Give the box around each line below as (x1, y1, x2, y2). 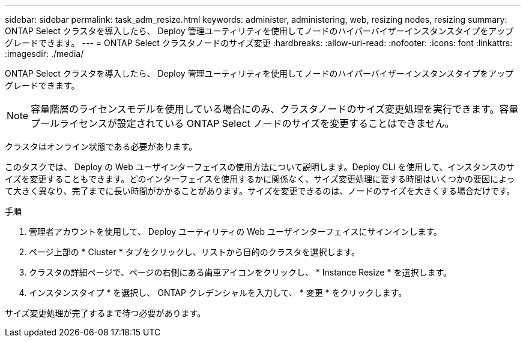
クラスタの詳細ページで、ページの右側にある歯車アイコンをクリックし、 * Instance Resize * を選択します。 (29, 267, 452, 277)
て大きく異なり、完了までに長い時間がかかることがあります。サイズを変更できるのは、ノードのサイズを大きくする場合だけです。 (5, 186, 515, 196)
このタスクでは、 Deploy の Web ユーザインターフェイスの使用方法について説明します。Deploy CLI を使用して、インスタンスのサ (5, 162, 515, 172)
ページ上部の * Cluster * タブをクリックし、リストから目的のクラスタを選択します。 (29, 247, 360, 257)
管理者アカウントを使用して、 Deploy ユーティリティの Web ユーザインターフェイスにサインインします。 (29, 226, 443, 237)
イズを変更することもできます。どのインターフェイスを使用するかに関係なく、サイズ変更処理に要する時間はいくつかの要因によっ (5, 174, 515, 184)
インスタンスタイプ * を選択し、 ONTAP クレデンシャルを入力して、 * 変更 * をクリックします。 (29, 287, 407, 298)
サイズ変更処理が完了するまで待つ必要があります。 (5, 308, 206, 318)
